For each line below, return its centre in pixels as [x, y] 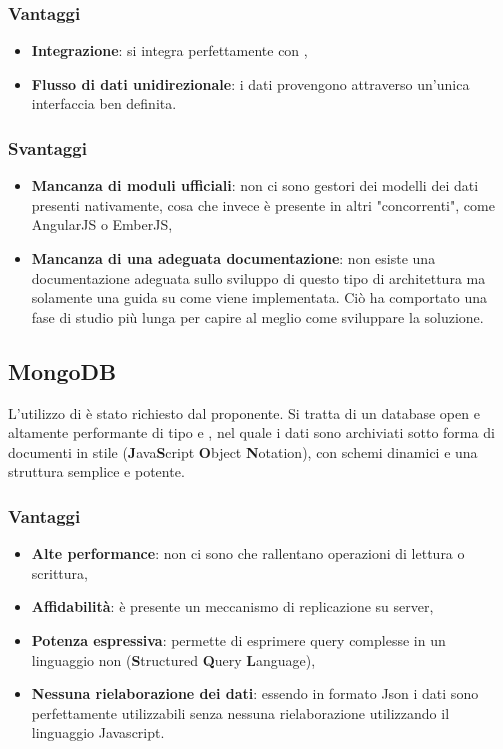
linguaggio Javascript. [98, 732]
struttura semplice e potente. [96, 471]
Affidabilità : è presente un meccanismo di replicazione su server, [232, 606]
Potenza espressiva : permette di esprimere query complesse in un [238, 639]
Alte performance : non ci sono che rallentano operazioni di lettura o [248, 553]
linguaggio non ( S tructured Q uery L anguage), [173, 659]
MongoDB [62, 370]
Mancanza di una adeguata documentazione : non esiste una [233, 258]
